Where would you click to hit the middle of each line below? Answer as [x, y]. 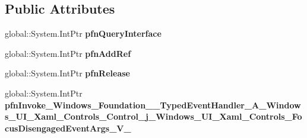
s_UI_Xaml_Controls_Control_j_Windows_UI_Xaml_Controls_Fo [153, 116]
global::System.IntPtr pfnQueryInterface [83, 33]
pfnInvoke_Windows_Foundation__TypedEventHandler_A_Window [153, 105]
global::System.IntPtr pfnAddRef [68, 53]
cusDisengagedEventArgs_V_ [68, 128]
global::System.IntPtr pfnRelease [67, 73]
